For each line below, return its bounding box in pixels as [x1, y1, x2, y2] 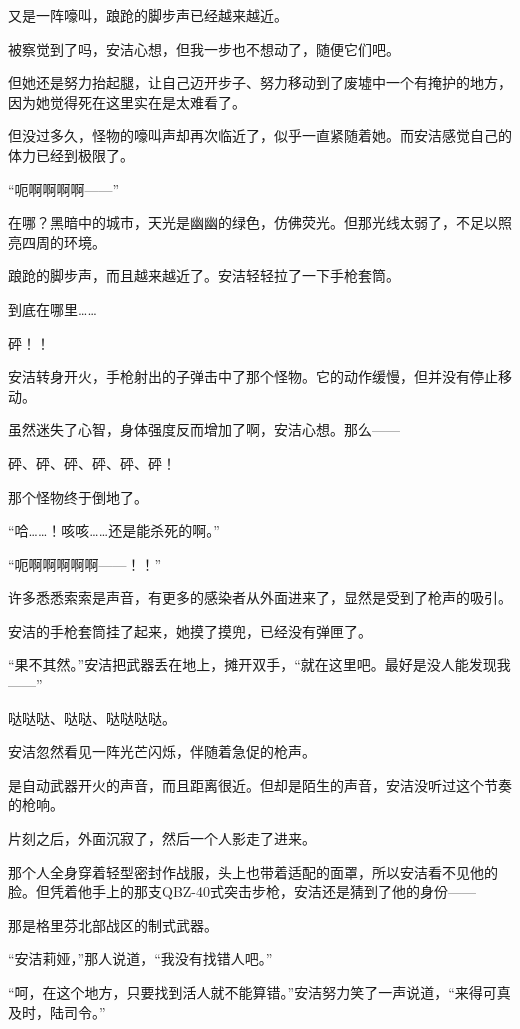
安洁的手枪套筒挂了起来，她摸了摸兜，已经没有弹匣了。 [8, 620, 372, 641]
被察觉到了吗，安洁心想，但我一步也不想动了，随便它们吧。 [8, 38, 400, 59]
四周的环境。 [21, 231, 106, 252]
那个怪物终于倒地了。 [8, 486, 148, 507]
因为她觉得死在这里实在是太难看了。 [8, 91, 246, 112]
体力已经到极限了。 [8, 144, 134, 165]
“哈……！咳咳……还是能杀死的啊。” [8, 520, 220, 541]
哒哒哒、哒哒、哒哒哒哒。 [8, 707, 176, 728]
